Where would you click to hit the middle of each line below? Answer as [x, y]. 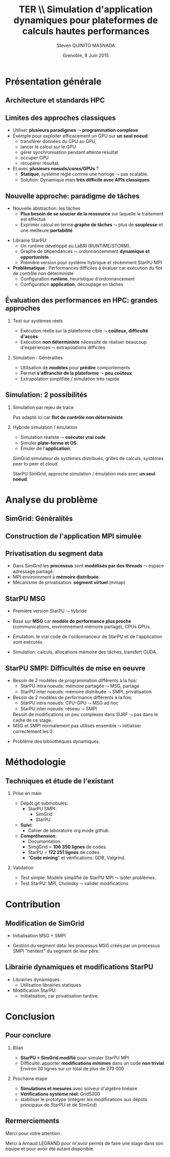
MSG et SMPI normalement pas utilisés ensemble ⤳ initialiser [77, 725]
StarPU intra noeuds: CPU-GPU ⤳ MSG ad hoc [69, 703]
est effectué [33, 219]
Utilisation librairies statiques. [51, 985]
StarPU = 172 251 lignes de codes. [64, 852]
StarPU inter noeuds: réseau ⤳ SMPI [58, 708]
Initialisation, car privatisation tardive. [59, 995]
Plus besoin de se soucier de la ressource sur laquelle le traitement [92, 213]
